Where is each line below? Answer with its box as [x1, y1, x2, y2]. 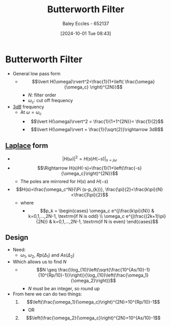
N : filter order [28, 92, 57, 98]
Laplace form [5, 141, 48, 150]
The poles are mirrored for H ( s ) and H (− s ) [20, 178, 109, 184]
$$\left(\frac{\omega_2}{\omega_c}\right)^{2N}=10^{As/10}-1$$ [26, 315, 161, 321]
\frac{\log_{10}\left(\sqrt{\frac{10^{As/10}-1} [58, 267, 151, 273]
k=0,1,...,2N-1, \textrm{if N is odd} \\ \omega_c [28, 213, 125, 219]
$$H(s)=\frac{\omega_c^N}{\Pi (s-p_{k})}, [16, 186, 105, 192]
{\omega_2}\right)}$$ [70, 278, 116, 284]
